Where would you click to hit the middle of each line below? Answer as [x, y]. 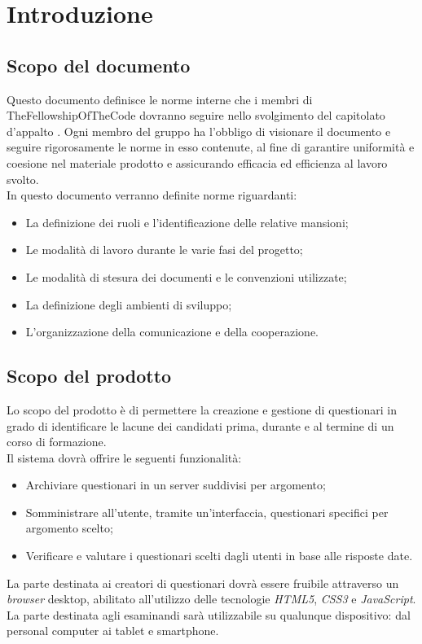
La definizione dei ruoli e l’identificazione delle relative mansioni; [187, 222]
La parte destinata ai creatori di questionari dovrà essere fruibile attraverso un [203, 583]
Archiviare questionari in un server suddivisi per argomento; [176, 485]
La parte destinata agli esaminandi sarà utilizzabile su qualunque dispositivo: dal [209, 614]
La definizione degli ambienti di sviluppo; [129, 304]
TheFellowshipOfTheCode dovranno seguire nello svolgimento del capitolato [196, 115]
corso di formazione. [57, 442]
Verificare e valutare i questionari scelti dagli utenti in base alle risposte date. [219, 556]
